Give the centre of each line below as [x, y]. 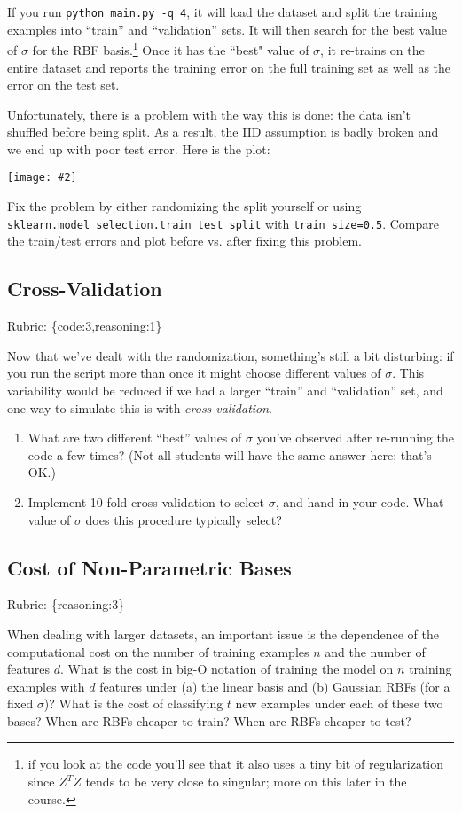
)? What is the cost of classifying [133, 704]
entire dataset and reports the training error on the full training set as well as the [229, 67]
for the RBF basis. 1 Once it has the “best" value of [171, 48]
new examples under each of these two [339, 704]
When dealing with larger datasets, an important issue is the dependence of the [223, 633]
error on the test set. [63, 85]
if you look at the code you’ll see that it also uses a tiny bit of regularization [236, 764]
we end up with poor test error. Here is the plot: [139, 149]
